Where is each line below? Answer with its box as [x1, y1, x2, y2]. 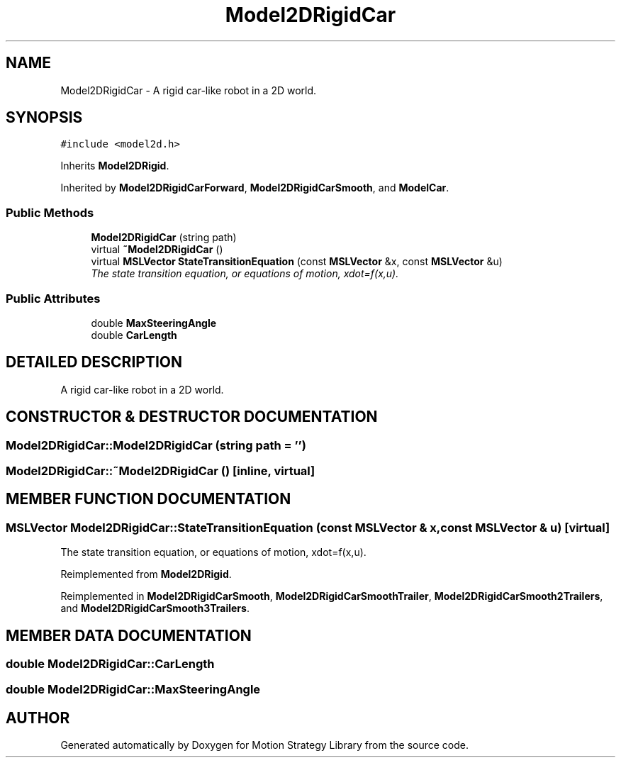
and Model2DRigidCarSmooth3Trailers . [60, 602, 250, 615]
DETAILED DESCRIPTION [6, 353, 183, 372]
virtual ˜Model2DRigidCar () [91, 243, 223, 256]
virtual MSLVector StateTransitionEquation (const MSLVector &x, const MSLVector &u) [91, 255, 503, 268]
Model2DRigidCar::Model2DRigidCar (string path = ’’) [6, 438, 306, 452]
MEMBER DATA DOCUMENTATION [6, 626, 252, 645]
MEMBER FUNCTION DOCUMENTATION [6, 490, 291, 508]
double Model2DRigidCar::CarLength [6, 657, 215, 672]
